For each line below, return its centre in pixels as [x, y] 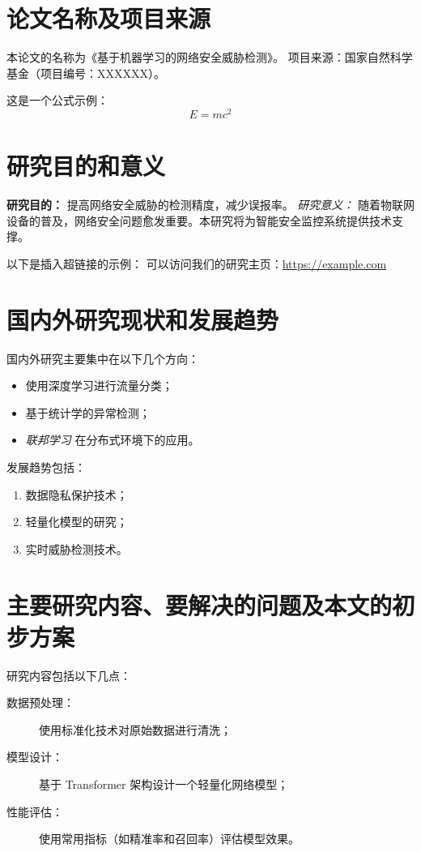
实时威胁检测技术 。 [77, 548]
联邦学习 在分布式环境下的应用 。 [113, 440]
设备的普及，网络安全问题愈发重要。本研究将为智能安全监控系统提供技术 [199, 220]
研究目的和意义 [86, 166]
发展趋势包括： [46, 467]
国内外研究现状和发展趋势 [143, 319]
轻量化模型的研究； [77, 522]
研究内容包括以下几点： [69, 675]
